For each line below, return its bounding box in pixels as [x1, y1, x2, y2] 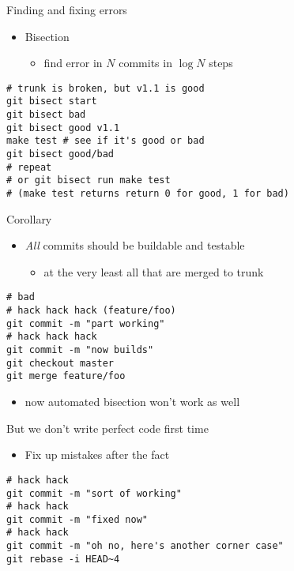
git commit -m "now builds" [6, 344, 154, 356]
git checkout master [6, 357, 115, 369]
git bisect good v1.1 [6, 122, 120, 133]
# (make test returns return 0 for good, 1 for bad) [6, 188, 289, 200]
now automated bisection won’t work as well [24, 393, 240, 410]
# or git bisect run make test [6, 175, 171, 186]
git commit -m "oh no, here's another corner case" [6, 540, 284, 552]
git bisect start [6, 96, 97, 107]
